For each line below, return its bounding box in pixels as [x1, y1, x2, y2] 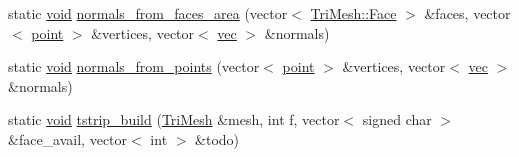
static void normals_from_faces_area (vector [8, 3, 288, 23]
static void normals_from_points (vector [8, 56, 260, 77]
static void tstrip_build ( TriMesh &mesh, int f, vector [8, 109, 340, 130]
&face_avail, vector [8, 128, 128, 149]
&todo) [195, 128, 240, 149]
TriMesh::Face [310, 3, 397, 23]
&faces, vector [424, 3, 511, 23]
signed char [362, 109, 432, 130]
